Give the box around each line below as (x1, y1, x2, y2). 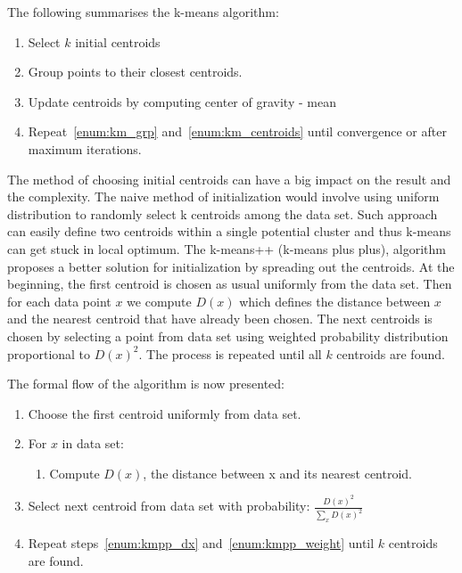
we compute (127, 291, 192, 310)
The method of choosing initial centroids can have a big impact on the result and (7, 169, 451, 188)
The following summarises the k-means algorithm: (7, 3, 279, 20)
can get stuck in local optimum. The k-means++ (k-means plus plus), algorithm (7, 239, 446, 258)
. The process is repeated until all (138, 344, 322, 363)
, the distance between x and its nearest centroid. (143, 463, 413, 482)
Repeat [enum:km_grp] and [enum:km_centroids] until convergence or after (28, 122, 447, 141)
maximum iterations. (28, 139, 142, 158)
